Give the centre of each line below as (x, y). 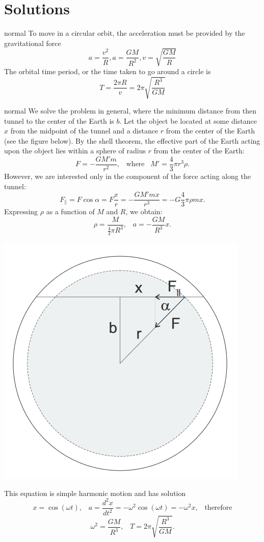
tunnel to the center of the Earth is (59, 120)
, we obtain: (144, 211)
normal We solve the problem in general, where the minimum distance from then (130, 110)
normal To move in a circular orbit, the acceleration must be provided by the (125, 33)
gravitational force (33, 43)
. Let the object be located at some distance (188, 120)
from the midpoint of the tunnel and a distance (84, 131)
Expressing (21, 211)
